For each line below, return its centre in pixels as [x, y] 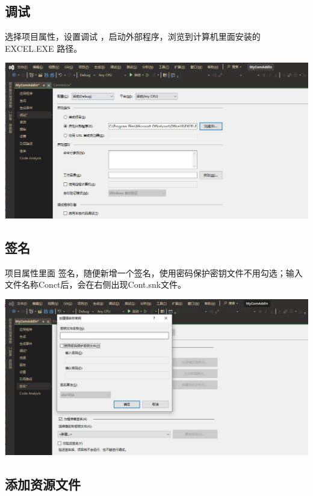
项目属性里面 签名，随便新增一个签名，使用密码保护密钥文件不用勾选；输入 [154, 272]
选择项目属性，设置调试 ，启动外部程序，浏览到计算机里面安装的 [133, 36]
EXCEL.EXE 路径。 [44, 48]
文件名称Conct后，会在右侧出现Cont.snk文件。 [96, 284]
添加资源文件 [43, 484]
